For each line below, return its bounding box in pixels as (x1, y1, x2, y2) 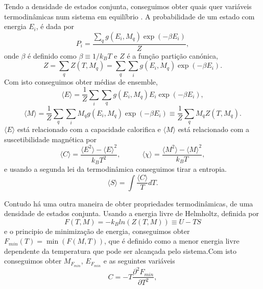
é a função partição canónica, (127, 50, 219, 61)
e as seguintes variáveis (103, 255, 175, 266)
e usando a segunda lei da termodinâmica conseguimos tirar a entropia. (4, 164, 227, 174)
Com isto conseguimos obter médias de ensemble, (4, 76, 158, 87)
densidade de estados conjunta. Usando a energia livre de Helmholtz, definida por (4, 208, 259, 219)
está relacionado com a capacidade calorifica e (17, 123, 161, 134)
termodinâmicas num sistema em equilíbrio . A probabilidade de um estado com (4, 11, 255, 21)
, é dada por (36, 21, 75, 32)
